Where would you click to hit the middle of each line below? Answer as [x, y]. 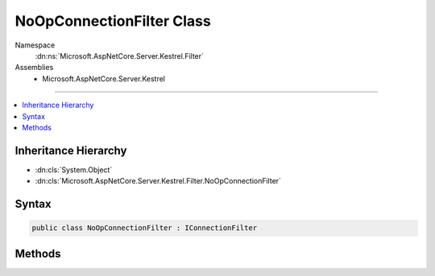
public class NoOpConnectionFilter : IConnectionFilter [145, 228]
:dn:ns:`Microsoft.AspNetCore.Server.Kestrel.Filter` [120, 56]
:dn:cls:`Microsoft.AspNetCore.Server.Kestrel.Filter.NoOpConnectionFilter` [158, 181]
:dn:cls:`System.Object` [74, 170]
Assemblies [34, 68]
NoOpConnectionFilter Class [113, 21]
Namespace [35, 45]
